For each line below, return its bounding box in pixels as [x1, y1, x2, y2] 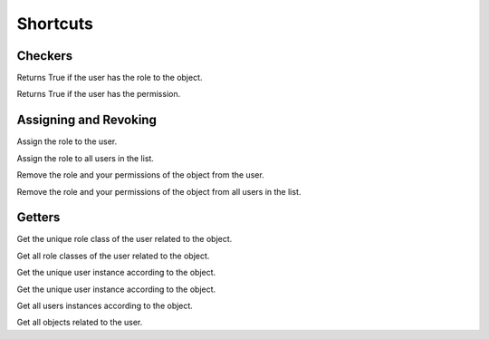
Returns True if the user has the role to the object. [16, 73, 203, 83]
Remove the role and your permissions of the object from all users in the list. [16, 186, 302, 197]
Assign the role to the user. [16, 136, 118, 147]
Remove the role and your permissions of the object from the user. [16, 169, 264, 180]
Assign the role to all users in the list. [16, 152, 154, 163]
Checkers [16, 48, 73, 63]
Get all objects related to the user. [16, 317, 143, 328]
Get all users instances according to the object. [16, 300, 194, 311]
